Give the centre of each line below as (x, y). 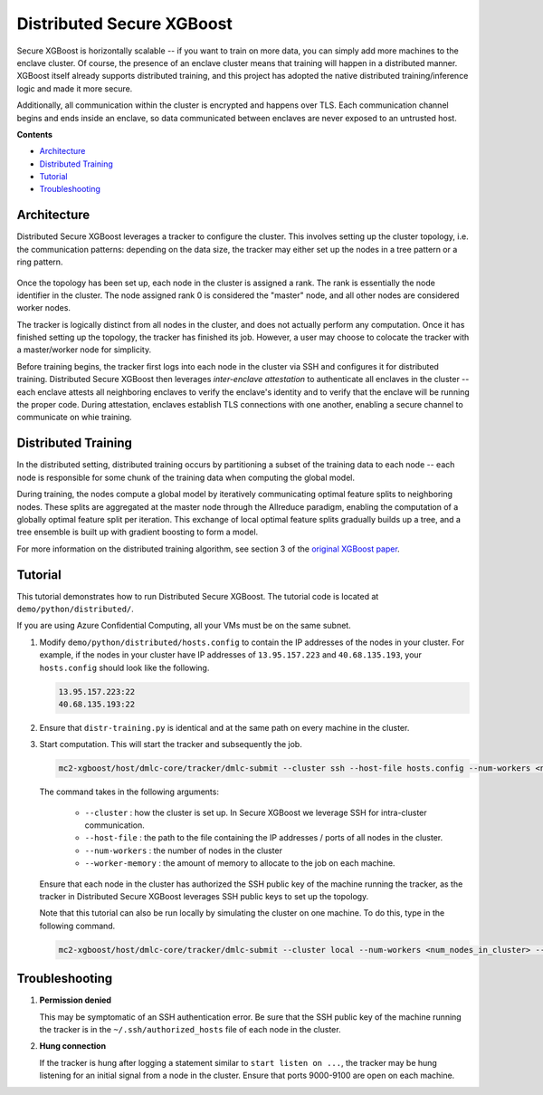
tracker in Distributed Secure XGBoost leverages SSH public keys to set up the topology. (204, 896)
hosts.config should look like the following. (124, 668)
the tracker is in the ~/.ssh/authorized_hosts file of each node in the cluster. (190, 1030)
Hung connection (73, 1046)
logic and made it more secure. (75, 88)
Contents (35, 134)
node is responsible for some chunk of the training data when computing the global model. (186, 477)
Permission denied (76, 1000)
